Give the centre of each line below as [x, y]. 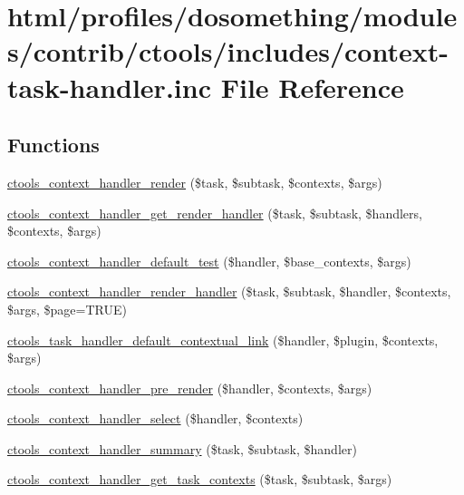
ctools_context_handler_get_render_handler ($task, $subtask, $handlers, [215, 213]
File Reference [312, 87]
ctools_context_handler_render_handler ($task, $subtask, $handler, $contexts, [229, 291]
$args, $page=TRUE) [67, 309]
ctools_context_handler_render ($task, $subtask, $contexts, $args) [195, 182]
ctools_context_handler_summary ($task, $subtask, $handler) [182, 448]
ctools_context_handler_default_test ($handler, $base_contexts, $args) [209, 261]
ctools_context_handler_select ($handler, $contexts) [155, 418]
